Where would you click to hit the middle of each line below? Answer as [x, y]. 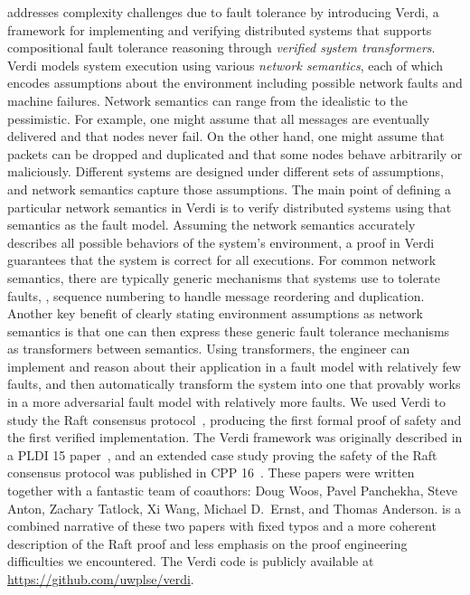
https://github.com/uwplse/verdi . [101, 579]
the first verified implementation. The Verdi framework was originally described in [235, 437]
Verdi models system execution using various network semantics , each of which [226, 65]
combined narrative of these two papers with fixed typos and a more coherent [222, 526]
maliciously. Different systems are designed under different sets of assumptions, [226, 171]
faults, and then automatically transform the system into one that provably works [234, 384]
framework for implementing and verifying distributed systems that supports [220, 29]
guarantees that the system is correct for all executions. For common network [222, 260]
